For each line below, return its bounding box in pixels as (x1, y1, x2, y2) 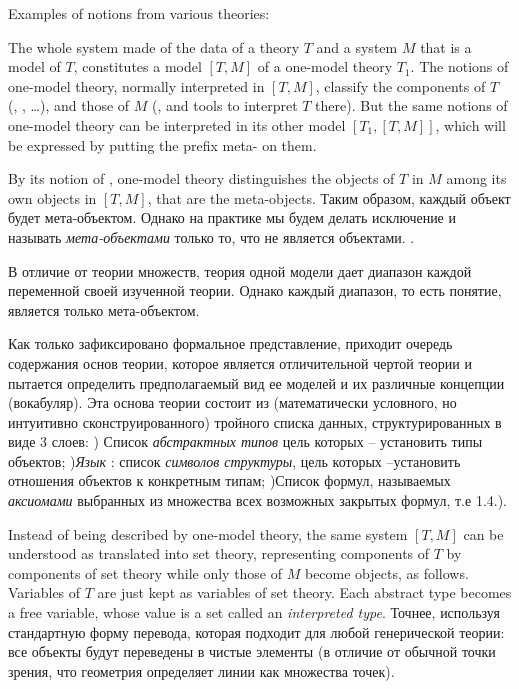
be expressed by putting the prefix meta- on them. (8, 134, 317, 155)
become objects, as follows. (304, 562, 469, 583)
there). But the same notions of (315, 95, 508, 116)
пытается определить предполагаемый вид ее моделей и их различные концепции (8, 372, 505, 393)
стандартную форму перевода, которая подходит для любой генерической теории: (8, 621, 505, 642)
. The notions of (410, 56, 509, 77)
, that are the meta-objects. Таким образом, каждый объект (147, 187, 511, 208)
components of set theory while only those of (8, 562, 283, 583)
